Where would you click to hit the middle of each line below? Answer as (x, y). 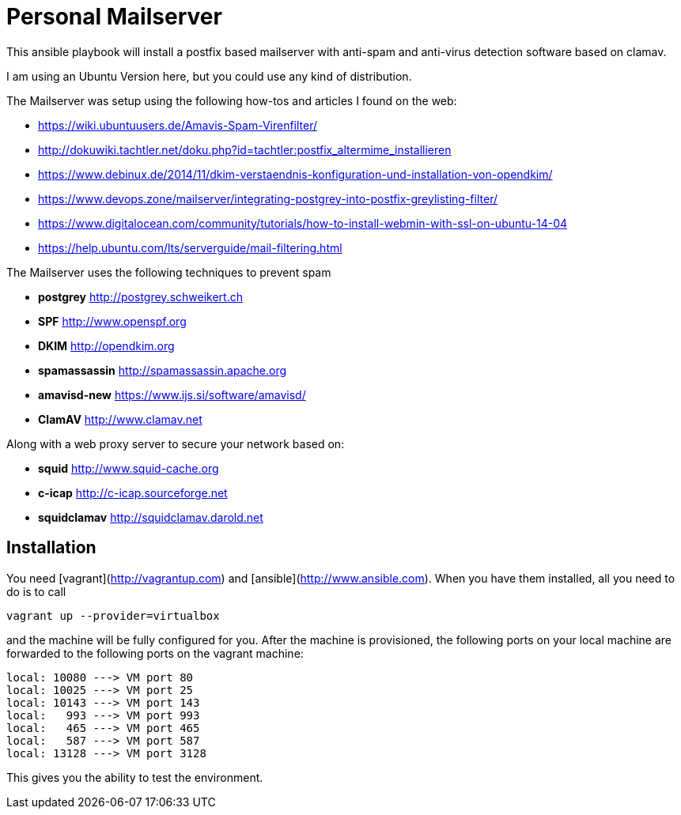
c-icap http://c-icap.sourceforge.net (133, 492)
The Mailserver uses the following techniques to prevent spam (169, 272)
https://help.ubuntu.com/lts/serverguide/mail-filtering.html (190, 247)
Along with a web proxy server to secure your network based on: (176, 443)
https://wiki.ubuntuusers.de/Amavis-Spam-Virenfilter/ (178, 125)
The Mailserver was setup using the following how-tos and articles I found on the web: (232, 100)
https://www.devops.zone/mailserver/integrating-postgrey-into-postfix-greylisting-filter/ (268, 198)
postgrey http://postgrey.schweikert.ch (140, 296)
